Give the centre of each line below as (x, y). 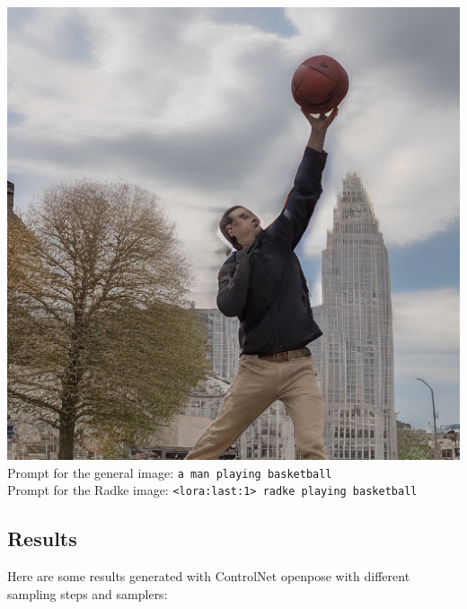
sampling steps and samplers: (88, 593)
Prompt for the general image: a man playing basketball (170, 472)
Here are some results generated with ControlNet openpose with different (209, 576)
